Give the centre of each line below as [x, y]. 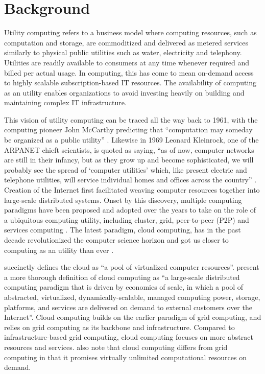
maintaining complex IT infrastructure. [65, 102]
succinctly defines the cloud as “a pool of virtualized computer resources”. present [132, 267]
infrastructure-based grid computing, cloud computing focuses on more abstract [129, 337]
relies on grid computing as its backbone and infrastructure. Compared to [119, 327]
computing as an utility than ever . [59, 250]
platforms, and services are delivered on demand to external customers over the [128, 307]
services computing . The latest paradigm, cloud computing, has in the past [123, 230]
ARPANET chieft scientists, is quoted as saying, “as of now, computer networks [129, 149]
